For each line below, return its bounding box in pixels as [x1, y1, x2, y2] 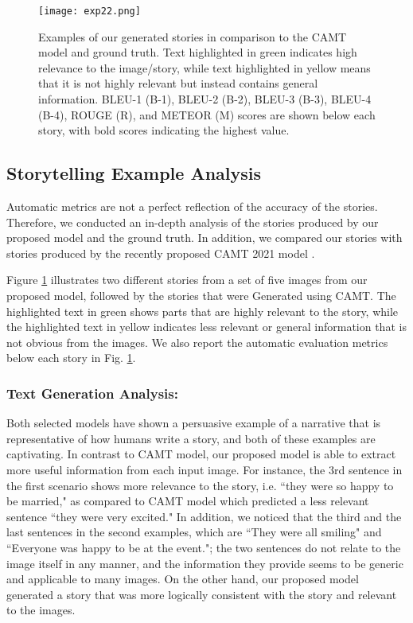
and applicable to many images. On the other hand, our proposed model [6, 570, 359, 587]
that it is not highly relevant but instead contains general [38, 75, 318, 92]
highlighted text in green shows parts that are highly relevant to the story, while [6, 302, 399, 319]
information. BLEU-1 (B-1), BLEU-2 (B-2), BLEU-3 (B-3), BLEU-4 [38, 91, 372, 107]
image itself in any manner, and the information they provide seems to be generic [6, 555, 403, 571]
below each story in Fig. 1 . [6, 349, 136, 366]
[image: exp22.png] [38, 6, 141, 17]
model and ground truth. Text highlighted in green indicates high [38, 44, 357, 60]
